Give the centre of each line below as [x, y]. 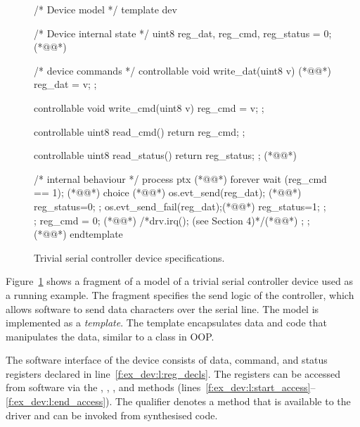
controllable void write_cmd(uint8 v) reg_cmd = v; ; [149, 107]
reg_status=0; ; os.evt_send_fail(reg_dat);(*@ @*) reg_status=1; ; [180, 206]
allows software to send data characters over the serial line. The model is [162, 308]
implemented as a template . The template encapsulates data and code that [166, 323]
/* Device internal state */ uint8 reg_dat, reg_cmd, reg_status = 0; [183, 33]
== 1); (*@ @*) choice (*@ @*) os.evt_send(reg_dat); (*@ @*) [168, 192]
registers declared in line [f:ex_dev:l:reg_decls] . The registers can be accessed [173, 373]
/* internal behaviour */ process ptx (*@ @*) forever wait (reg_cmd [180, 178]
